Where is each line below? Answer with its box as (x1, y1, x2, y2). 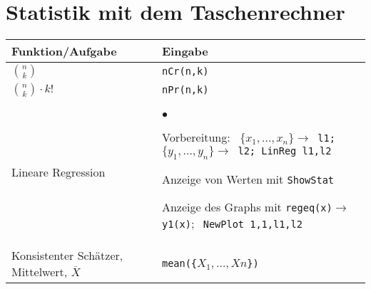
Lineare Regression (11, 164, 106, 181)
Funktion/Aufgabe (11, 43, 117, 60)
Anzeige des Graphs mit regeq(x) (161, 199, 332, 216)
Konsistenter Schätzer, (11, 247, 123, 264)
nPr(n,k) (161, 84, 209, 96)
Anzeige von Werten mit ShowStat (161, 171, 335, 188)
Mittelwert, (11, 263, 68, 280)
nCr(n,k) (161, 65, 209, 78)
